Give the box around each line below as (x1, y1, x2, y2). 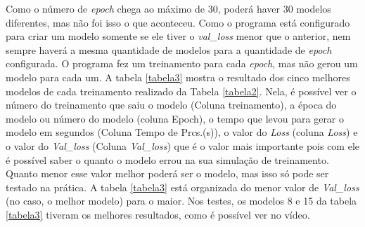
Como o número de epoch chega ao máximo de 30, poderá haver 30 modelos (6, 1, 331, 15)
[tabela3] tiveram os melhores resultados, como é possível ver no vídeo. (6, 207, 310, 221)
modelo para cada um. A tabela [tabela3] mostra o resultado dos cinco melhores (6, 69, 350, 84)
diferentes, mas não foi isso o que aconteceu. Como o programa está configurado (6, 15, 350, 29)
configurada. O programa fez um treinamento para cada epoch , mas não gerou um (6, 56, 358, 71)
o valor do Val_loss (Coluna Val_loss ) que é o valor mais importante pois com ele (6, 138, 359, 153)
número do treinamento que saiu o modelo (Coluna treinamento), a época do (6, 97, 337, 112)
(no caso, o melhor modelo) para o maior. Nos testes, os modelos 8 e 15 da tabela (6, 193, 357, 208)
